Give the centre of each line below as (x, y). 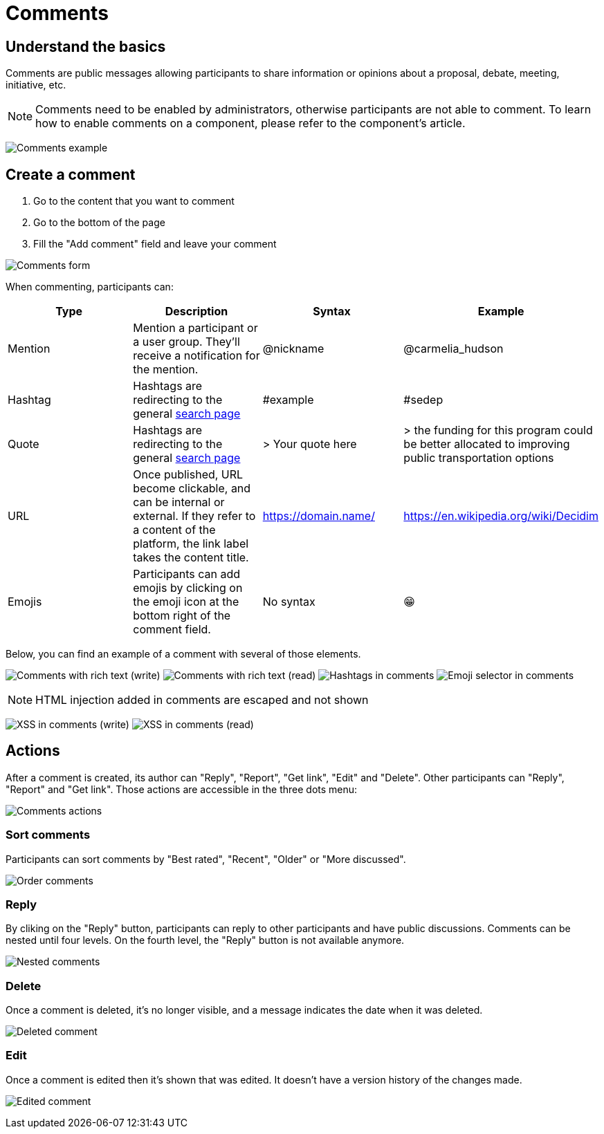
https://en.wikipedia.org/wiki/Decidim (501, 516)
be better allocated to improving (487, 444)
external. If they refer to (194, 516)
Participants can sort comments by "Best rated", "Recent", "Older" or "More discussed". (206, 859)
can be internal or (179, 502)
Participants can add (187, 574)
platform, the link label (191, 544)
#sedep (423, 400)
